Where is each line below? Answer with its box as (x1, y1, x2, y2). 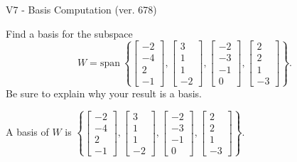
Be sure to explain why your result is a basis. (6, 85, 202, 100)
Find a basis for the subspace (6, 26, 133, 40)
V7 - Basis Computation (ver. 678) (6, 2, 157, 16)
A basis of (6, 124, 49, 139)
